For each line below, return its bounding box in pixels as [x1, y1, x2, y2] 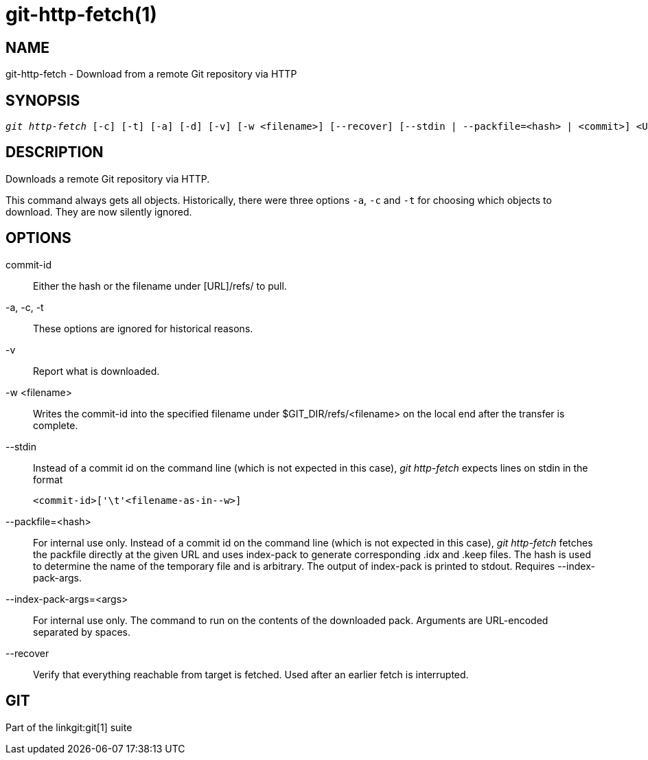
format [33, 473, 63, 485]
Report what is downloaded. [33, 365, 160, 377]
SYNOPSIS [5, 91, 80, 109]
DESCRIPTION [5, 143, 104, 161]
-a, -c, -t [5, 301, 44, 313]
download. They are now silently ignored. [5, 205, 192, 218]
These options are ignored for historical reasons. [33, 322, 253, 334]
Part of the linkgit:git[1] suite [5, 721, 132, 733]
